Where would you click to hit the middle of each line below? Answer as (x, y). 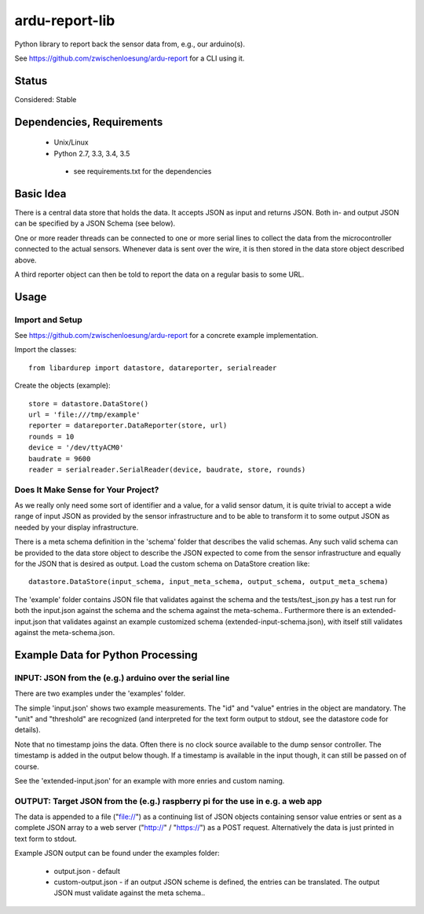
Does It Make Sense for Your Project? (87, 490)
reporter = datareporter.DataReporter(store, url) (128, 426)
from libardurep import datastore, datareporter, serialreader (153, 368)
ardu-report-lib (65, 20)
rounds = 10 (51, 437)
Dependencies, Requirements (89, 122)
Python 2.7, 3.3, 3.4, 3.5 (92, 153)
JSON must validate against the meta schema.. (130, 893)
